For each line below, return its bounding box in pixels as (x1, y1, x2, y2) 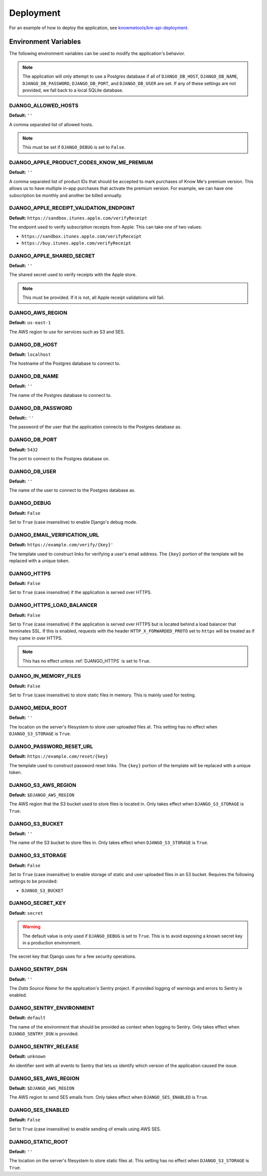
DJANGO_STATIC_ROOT (9, 1138, 69, 1145)
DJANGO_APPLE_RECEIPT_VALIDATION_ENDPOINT (9, 204, 135, 211)
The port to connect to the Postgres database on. (9, 455, 110, 461)
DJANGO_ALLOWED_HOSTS (9, 102, 79, 109)
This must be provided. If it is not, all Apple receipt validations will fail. (22, 294, 165, 300)
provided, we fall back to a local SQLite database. (22, 87, 124, 94)
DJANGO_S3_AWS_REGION (9, 782, 77, 788)
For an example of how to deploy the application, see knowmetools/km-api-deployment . (9, 25, 189, 31)
